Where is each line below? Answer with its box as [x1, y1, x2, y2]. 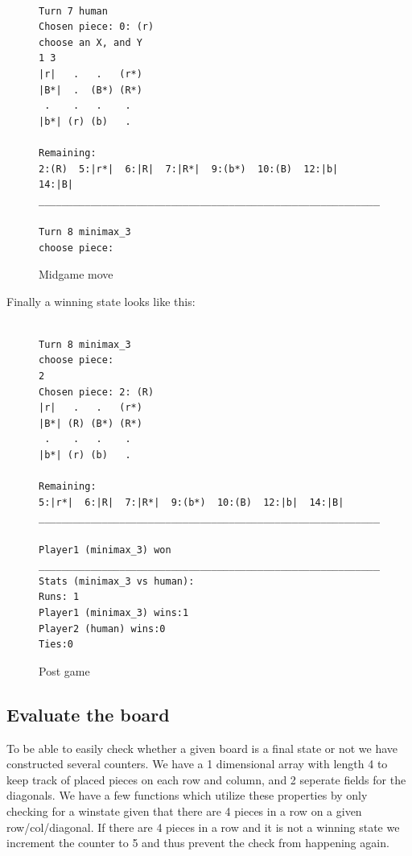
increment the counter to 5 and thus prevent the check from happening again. [6, 834, 389, 851]
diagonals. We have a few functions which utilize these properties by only [6, 787, 368, 804]
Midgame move [39, 266, 113, 283]
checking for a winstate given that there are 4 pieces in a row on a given [6, 802, 362, 819]
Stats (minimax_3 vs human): [39, 575, 195, 587]
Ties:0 [39, 639, 73, 651]
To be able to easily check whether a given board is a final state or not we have [6, 739, 398, 756]
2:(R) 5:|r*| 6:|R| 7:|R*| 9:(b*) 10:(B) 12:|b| [39, 163, 339, 175]
